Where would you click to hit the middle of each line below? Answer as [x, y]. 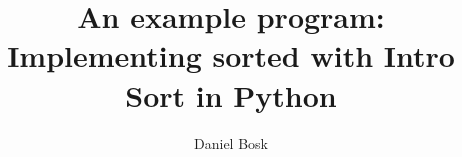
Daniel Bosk [231, 142]
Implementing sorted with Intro [231, 55]
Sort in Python [231, 94]
